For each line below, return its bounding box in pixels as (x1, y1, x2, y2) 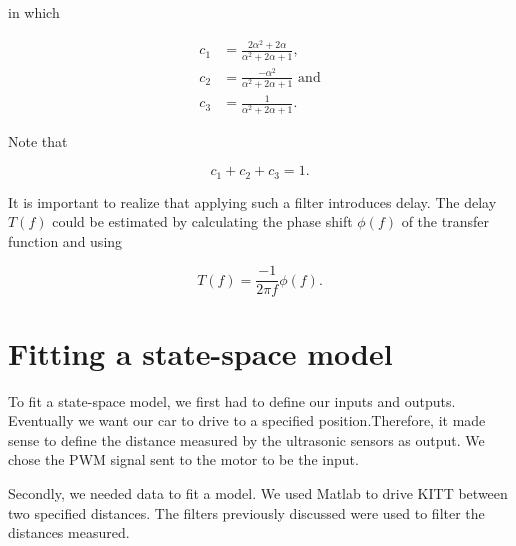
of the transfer (401, 211, 489, 232)
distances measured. (8, 522, 130, 543)
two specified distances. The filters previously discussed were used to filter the (8, 502, 485, 523)
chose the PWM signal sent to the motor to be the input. (8, 449, 359, 470)
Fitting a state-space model (8, 332, 393, 373)
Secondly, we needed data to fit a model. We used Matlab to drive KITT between (8, 482, 508, 503)
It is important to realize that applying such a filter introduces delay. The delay (8, 191, 497, 212)
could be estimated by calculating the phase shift (52, 211, 353, 232)
